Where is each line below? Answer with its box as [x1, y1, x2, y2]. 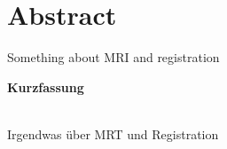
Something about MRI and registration [7, 48, 220, 67]
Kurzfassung [7, 77, 84, 96]
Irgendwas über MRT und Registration [7, 124, 219, 143]
